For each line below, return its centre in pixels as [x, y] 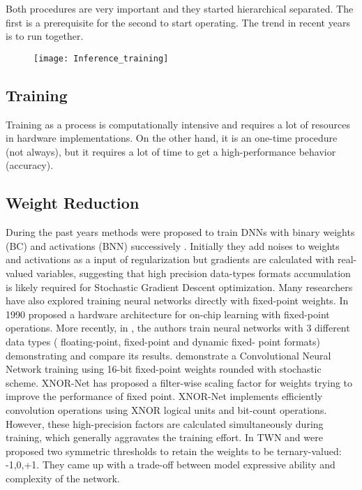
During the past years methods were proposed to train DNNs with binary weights [180, 232]
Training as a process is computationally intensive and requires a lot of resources [178, 124]
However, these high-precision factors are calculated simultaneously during [165, 423]
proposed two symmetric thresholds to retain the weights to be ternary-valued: [174, 451]
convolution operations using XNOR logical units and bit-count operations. [166, 409]
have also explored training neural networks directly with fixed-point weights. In [177, 300]
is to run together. [45, 36]
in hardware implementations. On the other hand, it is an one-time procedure [172, 138]
